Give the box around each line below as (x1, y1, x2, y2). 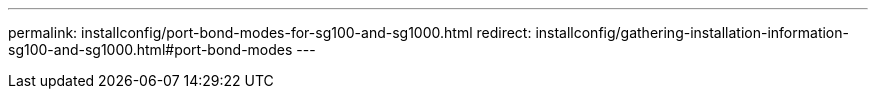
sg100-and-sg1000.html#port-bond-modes (8, 41, 293, 58)
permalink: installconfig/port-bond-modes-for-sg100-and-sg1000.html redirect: (8, 24, 532, 41)
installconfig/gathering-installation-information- (535, 24, 849, 41)
